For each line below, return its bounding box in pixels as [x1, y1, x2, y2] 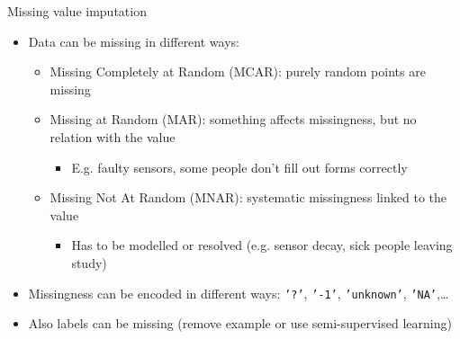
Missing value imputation [7, 2, 147, 20]
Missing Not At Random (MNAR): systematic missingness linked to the [50, 188, 447, 207]
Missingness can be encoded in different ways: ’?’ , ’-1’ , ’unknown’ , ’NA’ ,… [28, 283, 449, 302]
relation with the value [50, 127, 176, 146]
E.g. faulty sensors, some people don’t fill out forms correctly [71, 157, 408, 176]
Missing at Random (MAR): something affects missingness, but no [50, 110, 417, 129]
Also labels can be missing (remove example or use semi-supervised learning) [28, 314, 452, 333]
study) [71, 253, 107, 272]
